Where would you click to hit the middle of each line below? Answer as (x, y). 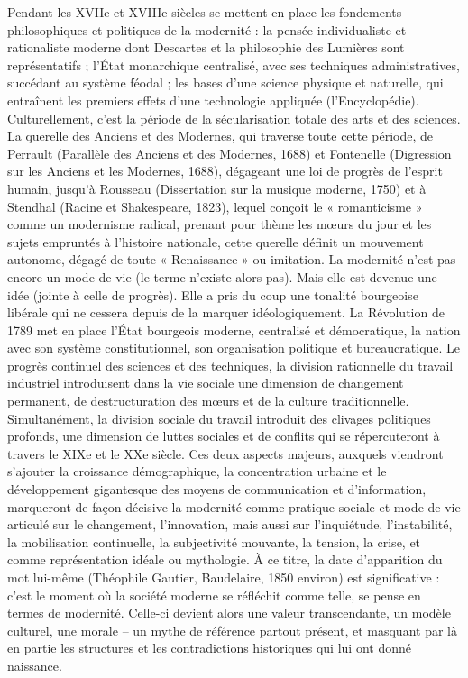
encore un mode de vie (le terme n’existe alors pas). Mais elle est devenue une (222, 276)
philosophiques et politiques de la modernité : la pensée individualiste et (207, 29)
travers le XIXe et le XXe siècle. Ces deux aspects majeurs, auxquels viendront (225, 453)
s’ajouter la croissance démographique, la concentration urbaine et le (197, 471)
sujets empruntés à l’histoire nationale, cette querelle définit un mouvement (216, 241)
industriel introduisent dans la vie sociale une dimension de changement (206, 383)
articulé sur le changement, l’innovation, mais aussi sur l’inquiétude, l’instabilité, (230, 524)
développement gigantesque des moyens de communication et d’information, (217, 489)
